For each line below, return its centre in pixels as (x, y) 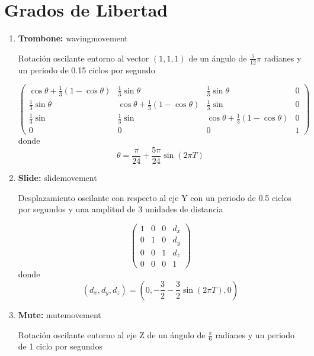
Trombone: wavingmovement (73, 38)
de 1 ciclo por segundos (60, 346)
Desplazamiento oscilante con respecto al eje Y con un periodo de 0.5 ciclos (155, 197)
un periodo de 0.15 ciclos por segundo (86, 69)
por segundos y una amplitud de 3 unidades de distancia (121, 209)
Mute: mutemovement (60, 314)
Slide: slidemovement (57, 178)
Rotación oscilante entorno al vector (84, 58)
